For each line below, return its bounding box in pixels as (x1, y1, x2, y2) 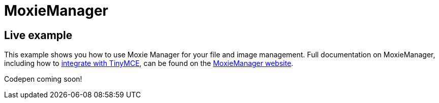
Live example (4, 28, 73, 42)
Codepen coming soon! (4, 75, 82, 84)
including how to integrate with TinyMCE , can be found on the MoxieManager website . (4, 59, 294, 68)
